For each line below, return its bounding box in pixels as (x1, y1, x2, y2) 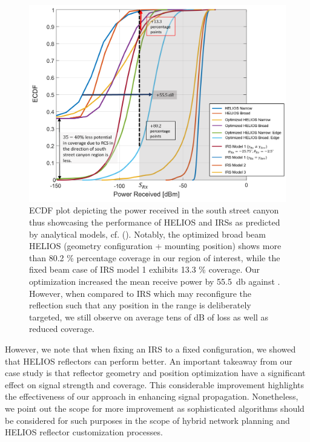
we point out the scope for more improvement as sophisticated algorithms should (5, 401, 305, 414)
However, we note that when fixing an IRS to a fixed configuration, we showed (5, 342, 296, 355)
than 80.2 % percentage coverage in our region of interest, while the (29, 251, 280, 264)
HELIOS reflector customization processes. (5, 426, 163, 438)
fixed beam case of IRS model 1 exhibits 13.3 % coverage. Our (29, 263, 260, 276)
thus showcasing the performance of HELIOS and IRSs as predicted (29, 216, 280, 229)
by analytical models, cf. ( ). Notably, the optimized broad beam (29, 227, 266, 240)
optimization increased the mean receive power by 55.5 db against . (29, 275, 280, 288)
